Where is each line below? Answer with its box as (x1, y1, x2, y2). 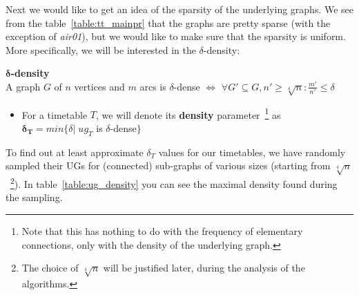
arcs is (139, 79, 166, 93)
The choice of (21, 260, 79, 275)
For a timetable (21, 107, 88, 122)
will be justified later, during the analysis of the (103, 260, 305, 275)
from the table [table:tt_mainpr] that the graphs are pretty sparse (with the (6, 15, 331, 30)
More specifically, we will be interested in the (6, 42, 196, 57)
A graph (6, 79, 41, 93)
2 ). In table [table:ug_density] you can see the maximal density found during (10, 175, 338, 191)
